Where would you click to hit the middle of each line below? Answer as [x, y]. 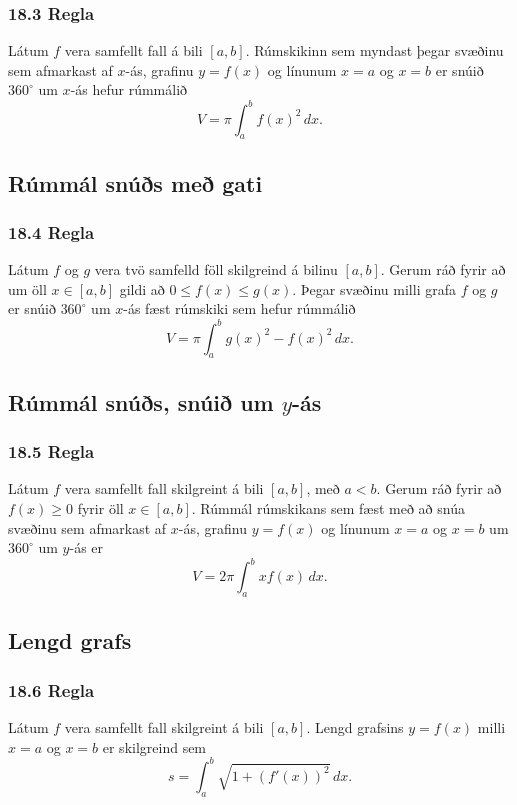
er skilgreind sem [154, 746]
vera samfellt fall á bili [133, 50]
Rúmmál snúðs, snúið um [141, 401]
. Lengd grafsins [355, 727]
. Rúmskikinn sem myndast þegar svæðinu [374, 50]
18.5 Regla [51, 451]
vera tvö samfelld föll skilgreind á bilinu [216, 269]
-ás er [86, 547]
